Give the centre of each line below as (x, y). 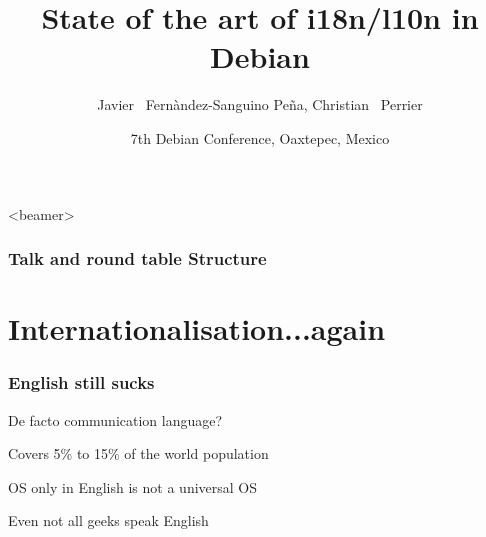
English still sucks (81, 382)
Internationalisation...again (197, 328)
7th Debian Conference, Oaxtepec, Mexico (260, 137)
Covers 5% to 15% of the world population (138, 453)
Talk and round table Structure (137, 258)
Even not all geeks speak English (108, 520)
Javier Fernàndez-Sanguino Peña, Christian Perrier (260, 104)
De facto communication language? (115, 419)
